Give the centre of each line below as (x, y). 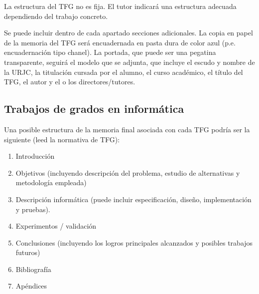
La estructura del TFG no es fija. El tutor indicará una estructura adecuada (120, 6)
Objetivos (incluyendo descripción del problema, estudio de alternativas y (128, 172)
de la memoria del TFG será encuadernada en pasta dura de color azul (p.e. (120, 42)
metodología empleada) (51, 182)
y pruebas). (33, 209)
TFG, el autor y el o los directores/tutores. (70, 82)
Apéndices (31, 286)
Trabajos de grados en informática (94, 109)
